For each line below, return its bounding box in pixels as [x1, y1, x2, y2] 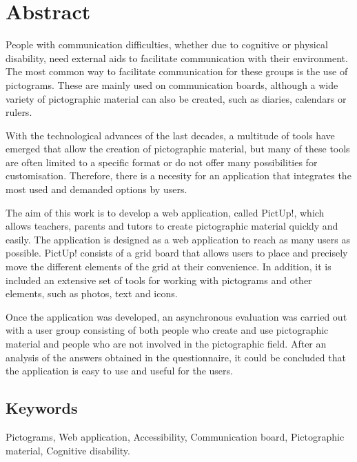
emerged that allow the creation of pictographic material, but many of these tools [6, 141, 350, 156]
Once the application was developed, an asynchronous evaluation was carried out [6, 309, 347, 323]
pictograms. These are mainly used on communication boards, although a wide [6, 77, 338, 92]
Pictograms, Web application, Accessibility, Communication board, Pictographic [6, 429, 345, 443]
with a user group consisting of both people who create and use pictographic [6, 323, 329, 337]
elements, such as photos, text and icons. [6, 286, 178, 301]
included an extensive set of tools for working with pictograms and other [6, 272, 312, 287]
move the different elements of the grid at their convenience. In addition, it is [6, 259, 331, 274]
